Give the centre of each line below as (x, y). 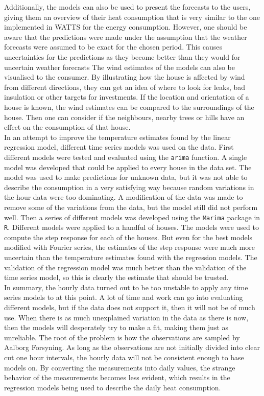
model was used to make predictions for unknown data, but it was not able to (126, 177)
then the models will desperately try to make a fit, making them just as (116, 327)
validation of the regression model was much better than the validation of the (125, 267)
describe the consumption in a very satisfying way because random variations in (129, 187)
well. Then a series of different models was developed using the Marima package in (132, 217)
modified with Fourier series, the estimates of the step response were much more (129, 247)
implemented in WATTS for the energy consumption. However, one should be (126, 27)
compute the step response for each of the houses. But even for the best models (128, 237)
